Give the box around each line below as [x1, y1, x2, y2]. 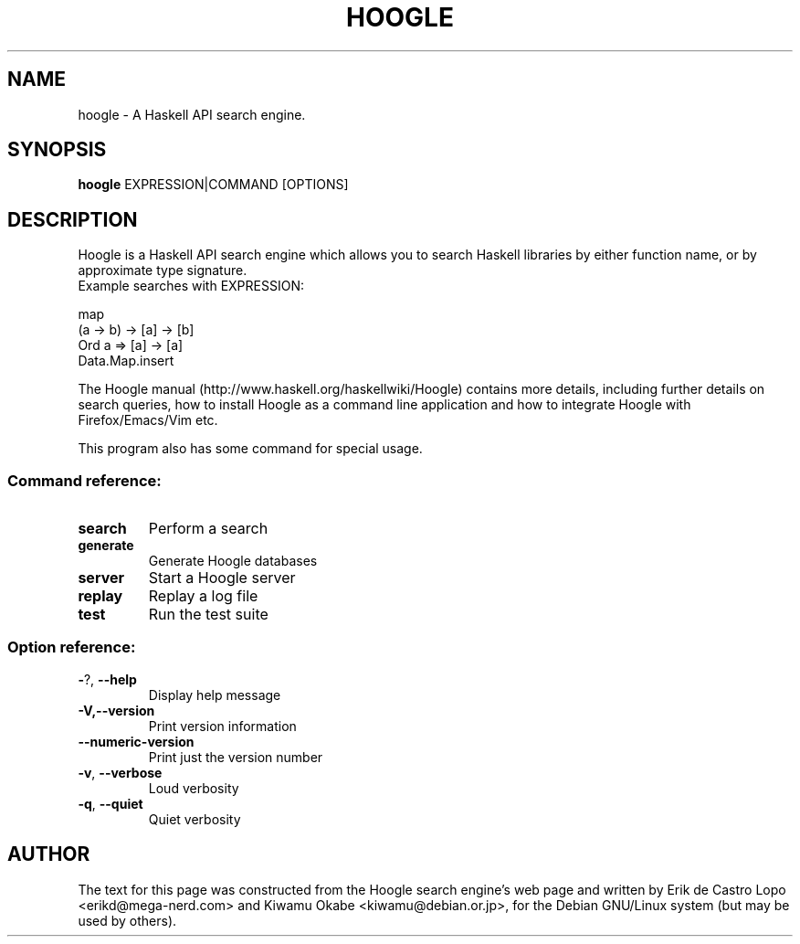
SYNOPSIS [7, 138, 107, 162]
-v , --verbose [78, 764, 163, 780]
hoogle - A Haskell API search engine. [78, 106, 306, 122]
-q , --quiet [78, 795, 143, 811]
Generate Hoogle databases [148, 553, 318, 569]
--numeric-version [78, 733, 195, 749]
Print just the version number [148, 748, 323, 765]
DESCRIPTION [7, 207, 138, 231]
